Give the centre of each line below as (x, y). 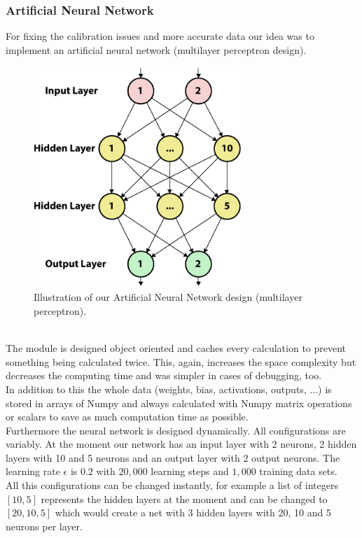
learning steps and (190, 471)
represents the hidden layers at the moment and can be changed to (184, 498)
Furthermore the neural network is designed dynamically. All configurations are (176, 430)
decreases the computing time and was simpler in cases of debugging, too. (164, 375)
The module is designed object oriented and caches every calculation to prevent (176, 348)
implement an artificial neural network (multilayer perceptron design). (156, 49)
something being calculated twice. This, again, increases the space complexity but (181, 361)
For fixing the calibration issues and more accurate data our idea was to (160, 36)
